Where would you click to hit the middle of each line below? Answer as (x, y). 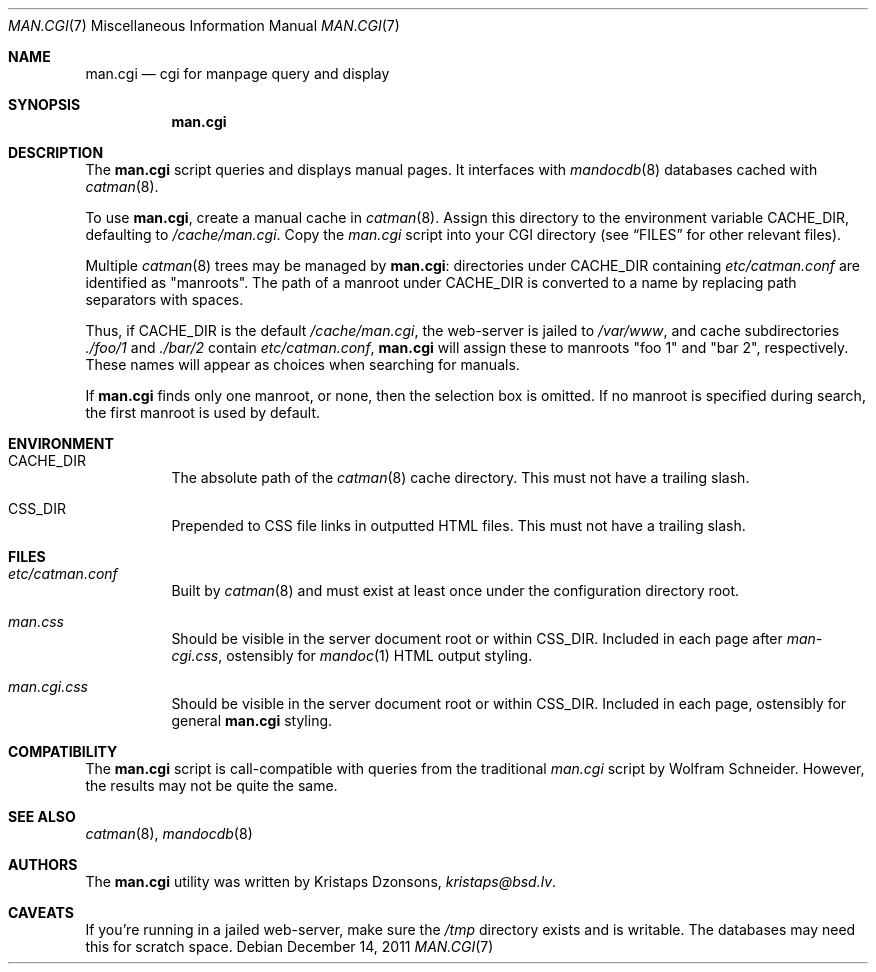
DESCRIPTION (56, 152)
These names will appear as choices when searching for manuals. (302, 364)
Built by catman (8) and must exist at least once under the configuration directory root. (455, 590)
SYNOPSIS (44, 104)
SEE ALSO (42, 816)
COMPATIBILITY (63, 751)
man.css (36, 621)
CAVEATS (41, 912)
